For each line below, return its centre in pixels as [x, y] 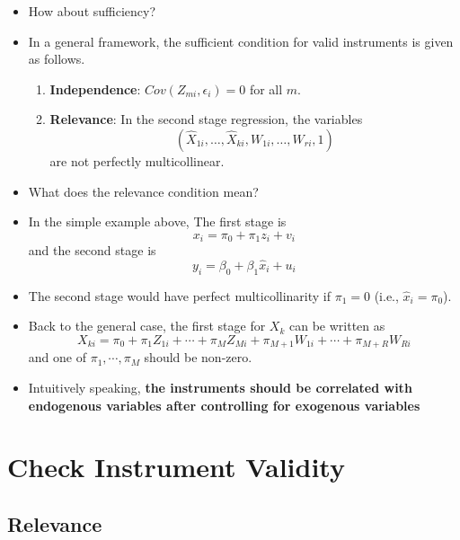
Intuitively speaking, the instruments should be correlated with [220, 388]
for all [266, 89]
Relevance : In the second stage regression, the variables [206, 119]
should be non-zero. [198, 357]
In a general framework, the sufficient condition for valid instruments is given [241, 41]
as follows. [57, 59]
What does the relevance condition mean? [143, 191]
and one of [57, 357]
